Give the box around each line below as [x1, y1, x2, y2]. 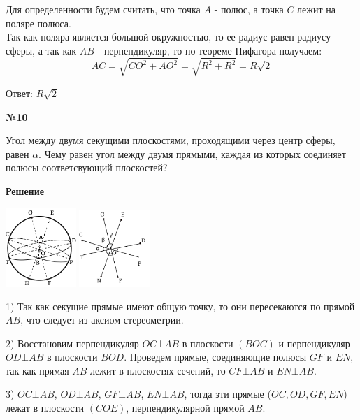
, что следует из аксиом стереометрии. [20, 312, 184, 327]
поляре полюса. [6, 15, 71, 30]
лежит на [297, 2, 336, 16]
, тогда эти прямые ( [184, 386, 271, 401]
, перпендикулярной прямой [126, 400, 245, 415]
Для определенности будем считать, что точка [6, 2, 201, 16]
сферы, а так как [6, 43, 77, 57]
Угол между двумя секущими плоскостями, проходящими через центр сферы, [6, 133, 336, 147]
